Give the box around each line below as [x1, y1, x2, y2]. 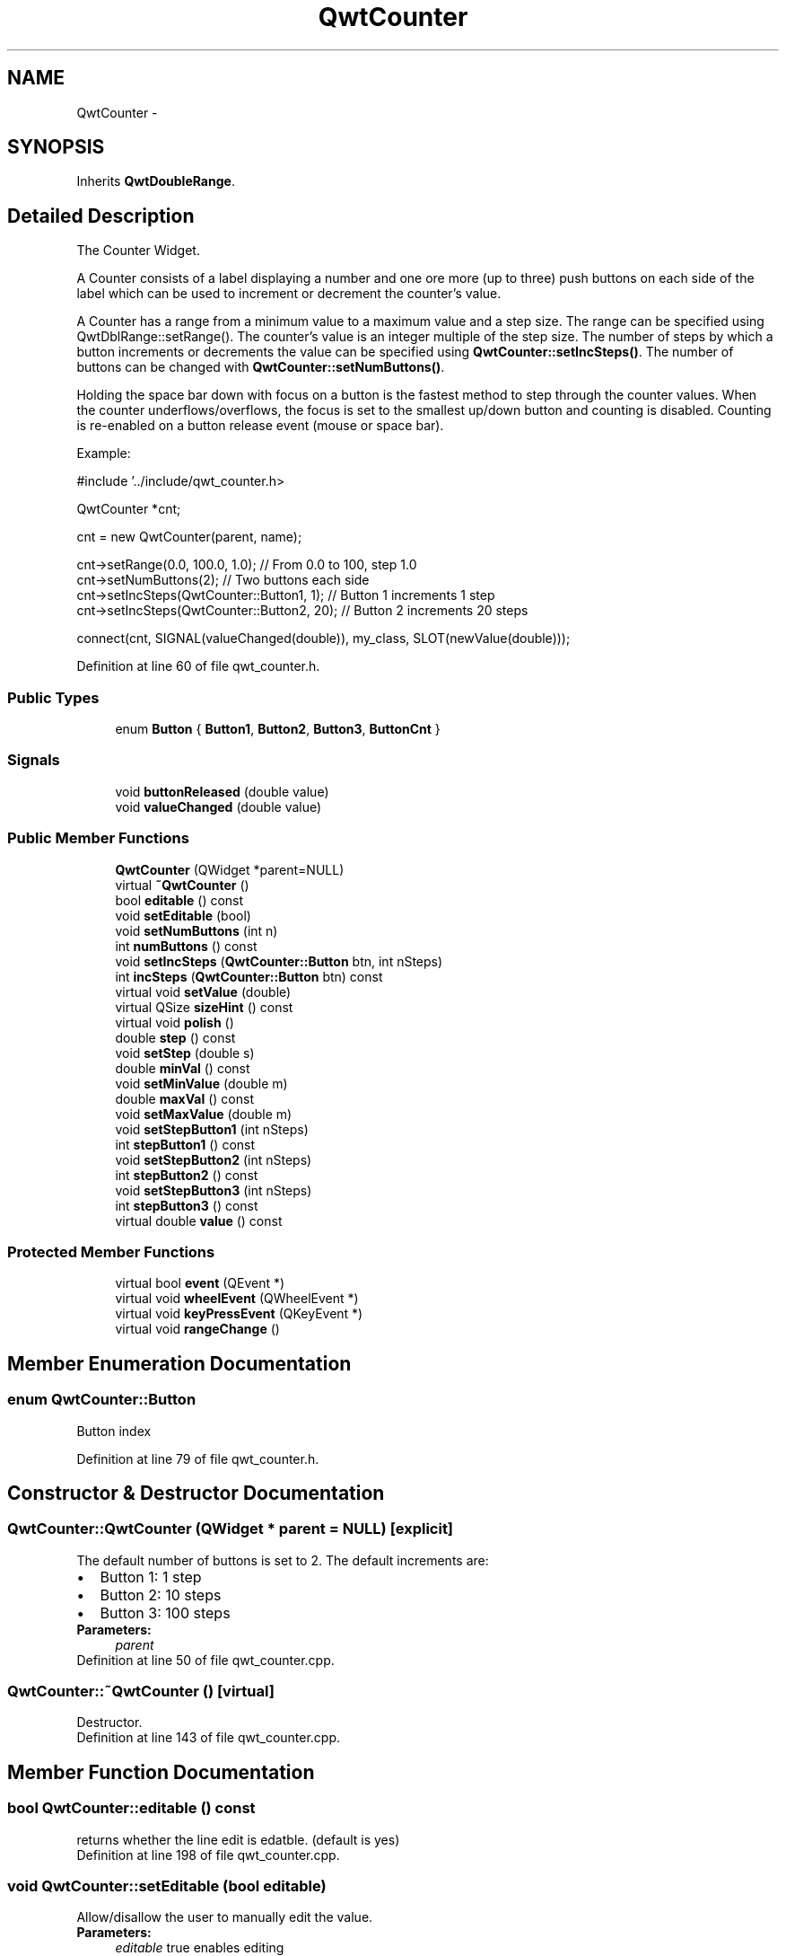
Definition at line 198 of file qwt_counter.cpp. [76, 1846, 340, 1863]
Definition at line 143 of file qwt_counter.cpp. [76, 1730, 341, 1746]
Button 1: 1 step [100, 1567, 202, 1586]
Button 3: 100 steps [100, 1603, 231, 1622]
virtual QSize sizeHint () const [115, 999, 293, 1015]
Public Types [7, 688, 100, 707]
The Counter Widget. [76, 242, 200, 259]
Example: [76, 445, 131, 462]
